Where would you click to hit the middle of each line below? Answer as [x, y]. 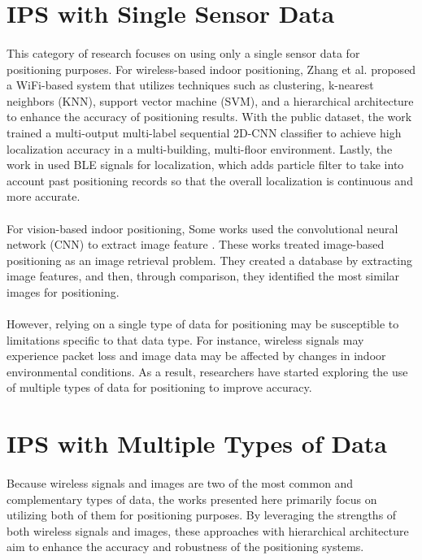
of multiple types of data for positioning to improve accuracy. [159, 387]
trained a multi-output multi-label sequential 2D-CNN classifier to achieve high [204, 132]
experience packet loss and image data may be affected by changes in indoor [196, 356]
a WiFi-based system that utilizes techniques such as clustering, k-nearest [190, 85]
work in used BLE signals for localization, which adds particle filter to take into [205, 165]
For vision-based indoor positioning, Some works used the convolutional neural [202, 228]
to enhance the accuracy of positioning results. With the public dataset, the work [209, 117]
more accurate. [44, 196]
